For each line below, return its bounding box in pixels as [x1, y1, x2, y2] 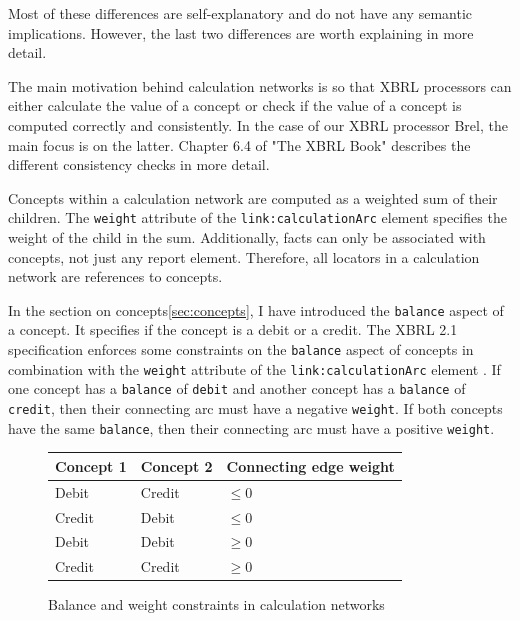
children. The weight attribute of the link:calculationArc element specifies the [8, 207, 507, 228]
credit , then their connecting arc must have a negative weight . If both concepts [8, 398, 503, 418]
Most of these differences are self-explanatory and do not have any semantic [8, 3, 473, 23]
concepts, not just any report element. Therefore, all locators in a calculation [8, 246, 480, 267]
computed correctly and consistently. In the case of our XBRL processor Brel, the [8, 114, 508, 135]
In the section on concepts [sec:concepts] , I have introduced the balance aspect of [8, 299, 504, 320]
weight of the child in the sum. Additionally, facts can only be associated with [8, 227, 486, 247]
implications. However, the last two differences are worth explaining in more [8, 22, 474, 43]
